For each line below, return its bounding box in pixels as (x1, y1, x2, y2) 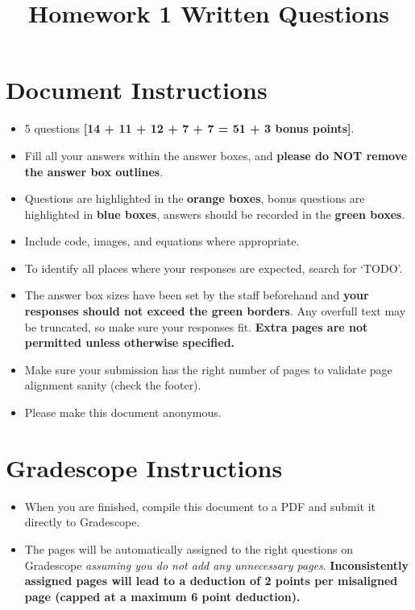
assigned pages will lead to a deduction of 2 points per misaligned (24, 572, 398, 589)
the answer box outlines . (24, 163, 164, 179)
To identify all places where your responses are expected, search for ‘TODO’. (24, 259, 403, 276)
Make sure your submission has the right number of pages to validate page (24, 361, 392, 377)
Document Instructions (6, 73, 268, 106)
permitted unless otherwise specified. (24, 334, 235, 351)
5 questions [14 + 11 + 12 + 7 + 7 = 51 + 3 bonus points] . (24, 120, 355, 137)
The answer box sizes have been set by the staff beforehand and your (24, 286, 369, 303)
